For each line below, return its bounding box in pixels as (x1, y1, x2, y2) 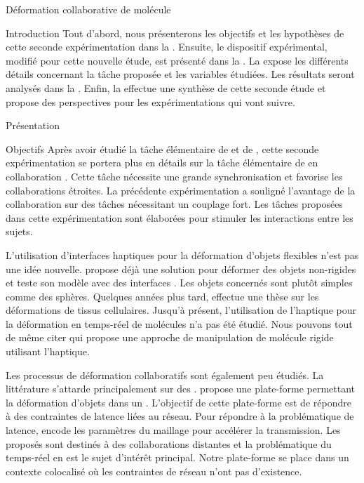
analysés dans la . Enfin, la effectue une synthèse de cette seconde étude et (6, 80, 326, 95)
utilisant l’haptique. (6, 344, 90, 359)
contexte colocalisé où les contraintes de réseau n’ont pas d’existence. (6, 463, 302, 478)
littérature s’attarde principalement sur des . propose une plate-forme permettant (6, 381, 356, 396)
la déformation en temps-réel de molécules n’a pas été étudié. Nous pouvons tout (6, 316, 353, 331)
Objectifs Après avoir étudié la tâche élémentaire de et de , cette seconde (6, 141, 319, 156)
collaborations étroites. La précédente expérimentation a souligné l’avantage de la (6, 183, 356, 197)
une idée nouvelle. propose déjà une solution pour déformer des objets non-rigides (6, 261, 356, 276)
